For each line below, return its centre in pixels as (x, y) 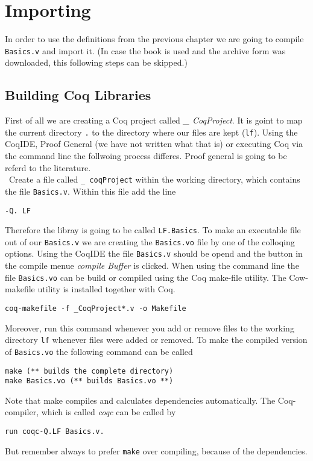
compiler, (22, 412)
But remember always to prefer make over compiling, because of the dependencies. (156, 450)
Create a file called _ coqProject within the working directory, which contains (154, 179)
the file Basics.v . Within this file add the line (90, 191)
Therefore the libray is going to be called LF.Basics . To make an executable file (153, 230)
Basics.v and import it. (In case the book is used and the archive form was (145, 50)
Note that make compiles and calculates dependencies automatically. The (140, 400)
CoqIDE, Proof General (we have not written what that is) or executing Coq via (154, 144)
